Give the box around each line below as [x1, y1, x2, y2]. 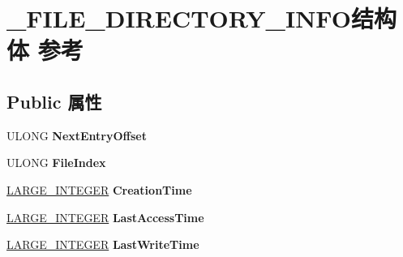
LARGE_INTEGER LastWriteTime [6, 236, 199, 253]
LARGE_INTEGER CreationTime [6, 181, 192, 198]
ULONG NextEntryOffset [6, 126, 147, 143]
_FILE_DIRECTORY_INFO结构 [6, 2, 397, 35]
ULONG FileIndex [6, 154, 106, 171]
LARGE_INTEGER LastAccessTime [6, 208, 204, 225]
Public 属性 [6, 88, 102, 114]
